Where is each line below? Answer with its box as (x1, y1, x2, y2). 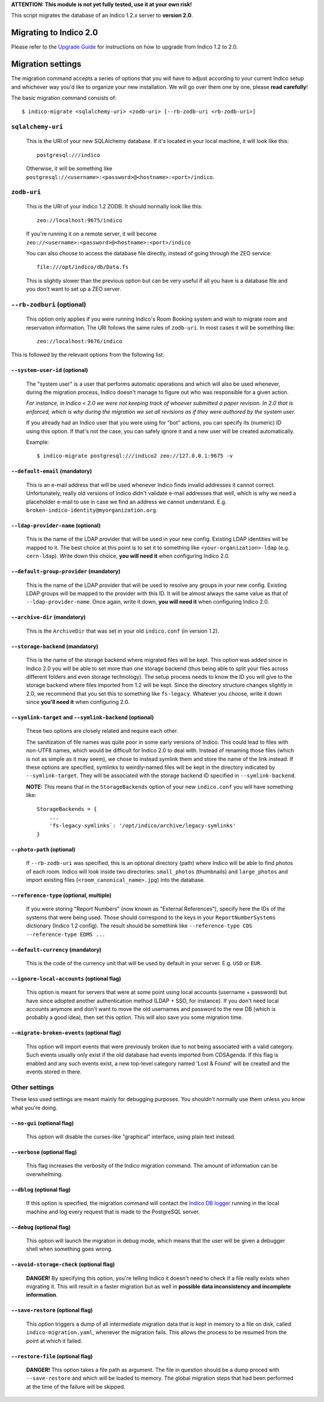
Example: (26, 439, 49, 446)
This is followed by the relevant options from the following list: (11, 351, 164, 359)
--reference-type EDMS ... (26, 931, 106, 938)
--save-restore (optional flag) (11, 1306, 93, 1314)
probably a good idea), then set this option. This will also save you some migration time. (26, 1014, 243, 1021)
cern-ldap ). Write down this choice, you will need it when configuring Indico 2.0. (26, 553, 230, 560)
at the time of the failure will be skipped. (26, 1383, 125, 1390)
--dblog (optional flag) (11, 1186, 71, 1193)
